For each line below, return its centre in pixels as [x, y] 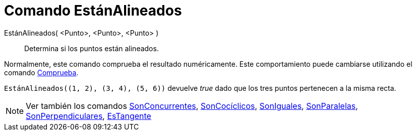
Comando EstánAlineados [93, 11]
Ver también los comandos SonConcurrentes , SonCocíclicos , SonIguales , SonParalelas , [192, 106]
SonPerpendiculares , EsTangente [88, 116]
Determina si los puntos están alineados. [92, 48]
